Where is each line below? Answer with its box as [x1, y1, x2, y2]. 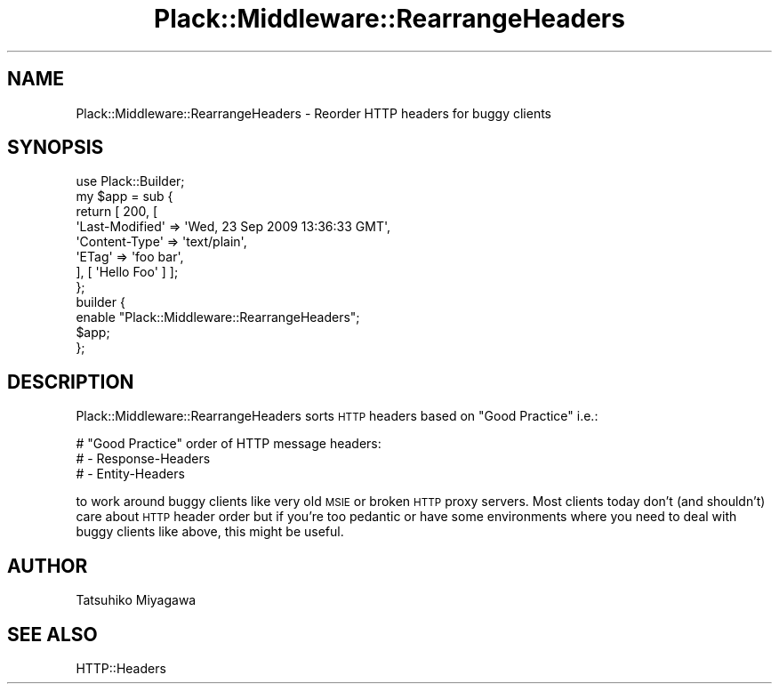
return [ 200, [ [76, 204, 158, 220]
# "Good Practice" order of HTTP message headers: [76, 436, 381, 452]
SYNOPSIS [7, 136, 104, 159]
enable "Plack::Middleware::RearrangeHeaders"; [76, 309, 360, 325]
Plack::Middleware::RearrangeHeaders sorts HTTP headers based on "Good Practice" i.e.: [76, 408, 598, 424]
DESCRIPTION [7, 370, 134, 393]
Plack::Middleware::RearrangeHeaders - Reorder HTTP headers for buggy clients [76, 105, 551, 121]
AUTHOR [7, 554, 88, 577]
